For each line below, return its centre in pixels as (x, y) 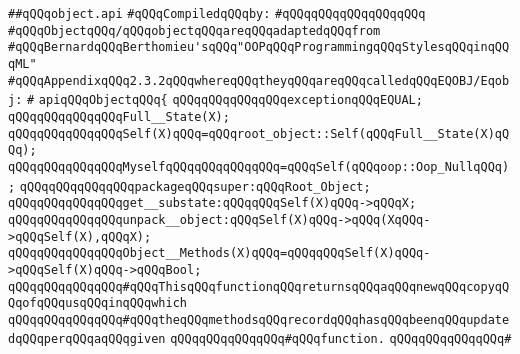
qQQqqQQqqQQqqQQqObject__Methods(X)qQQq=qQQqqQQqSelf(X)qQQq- (219, 253)
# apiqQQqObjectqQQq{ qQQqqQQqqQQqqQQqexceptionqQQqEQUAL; (225, 100)
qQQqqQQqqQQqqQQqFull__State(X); (119, 116)
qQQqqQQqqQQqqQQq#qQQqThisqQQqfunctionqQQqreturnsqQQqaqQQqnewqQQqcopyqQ (259, 286)
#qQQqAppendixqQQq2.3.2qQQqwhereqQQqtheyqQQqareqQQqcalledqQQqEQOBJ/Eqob (259, 80)
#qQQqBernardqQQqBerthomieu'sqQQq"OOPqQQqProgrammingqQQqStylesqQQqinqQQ (259, 47)
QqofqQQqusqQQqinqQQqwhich (97, 303)
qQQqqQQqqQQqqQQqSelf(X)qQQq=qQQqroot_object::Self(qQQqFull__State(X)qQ (259, 133)
